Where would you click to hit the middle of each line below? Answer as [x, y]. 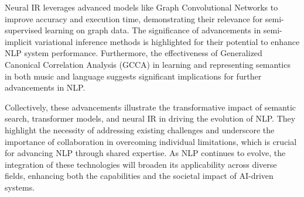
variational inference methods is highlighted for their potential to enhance [167, 41]
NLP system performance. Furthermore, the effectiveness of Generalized [134, 53]
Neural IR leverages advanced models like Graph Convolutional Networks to [141, 7]
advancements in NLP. [45, 87]
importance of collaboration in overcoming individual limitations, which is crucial [151, 141]
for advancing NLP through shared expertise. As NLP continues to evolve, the [145, 153]
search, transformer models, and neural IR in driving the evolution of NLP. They [150, 118]
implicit [18, 41]
